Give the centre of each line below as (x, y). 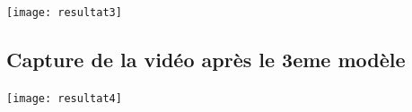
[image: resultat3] (64, 13)
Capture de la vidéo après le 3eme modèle (206, 60)
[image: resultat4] (64, 98)
